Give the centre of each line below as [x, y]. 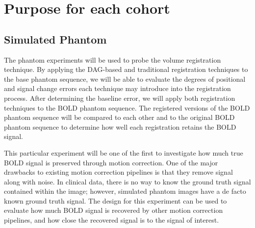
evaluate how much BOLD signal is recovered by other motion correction [114, 210]
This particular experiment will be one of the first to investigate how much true [124, 152]
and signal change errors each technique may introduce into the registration [117, 88]
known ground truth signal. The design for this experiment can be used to [115, 200]
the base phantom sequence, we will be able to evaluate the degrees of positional [125, 79]
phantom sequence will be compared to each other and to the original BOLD [119, 117]
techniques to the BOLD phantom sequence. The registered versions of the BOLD [127, 107]
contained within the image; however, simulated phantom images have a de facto [125, 191]
